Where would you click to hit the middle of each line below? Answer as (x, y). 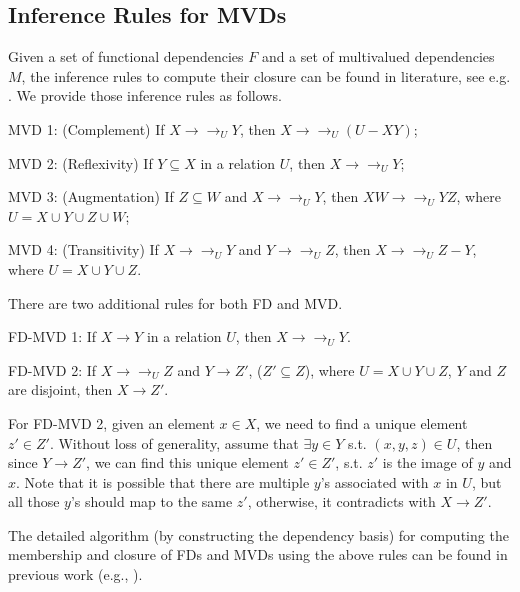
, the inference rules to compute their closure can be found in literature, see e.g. (266, 75)
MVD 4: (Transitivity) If (83, 249)
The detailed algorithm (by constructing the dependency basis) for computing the (258, 534)
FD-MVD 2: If (52, 369)
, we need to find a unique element (362, 422)
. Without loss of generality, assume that (174, 442)
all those (34, 501)
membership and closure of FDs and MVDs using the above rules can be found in (258, 554)
